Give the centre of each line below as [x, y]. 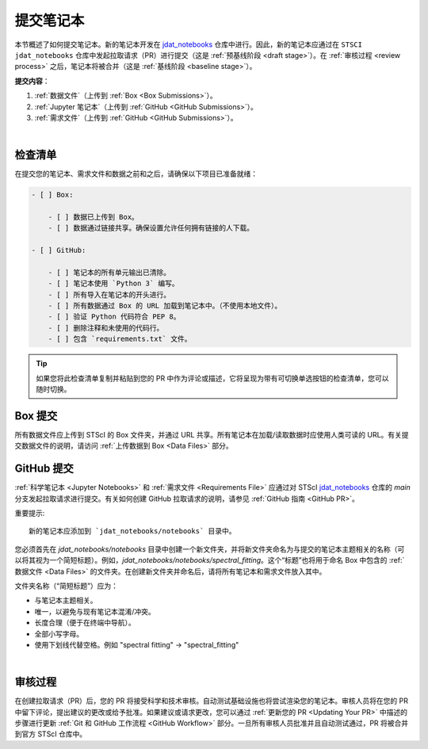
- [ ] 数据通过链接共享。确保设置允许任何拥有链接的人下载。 [151, 228]
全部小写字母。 [59, 633]
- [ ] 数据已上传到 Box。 [93, 217]
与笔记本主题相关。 [66, 600]
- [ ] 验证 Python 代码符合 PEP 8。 [114, 317]
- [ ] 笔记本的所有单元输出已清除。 [109, 272]
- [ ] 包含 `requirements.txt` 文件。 [120, 339]
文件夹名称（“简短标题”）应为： [67, 586]
